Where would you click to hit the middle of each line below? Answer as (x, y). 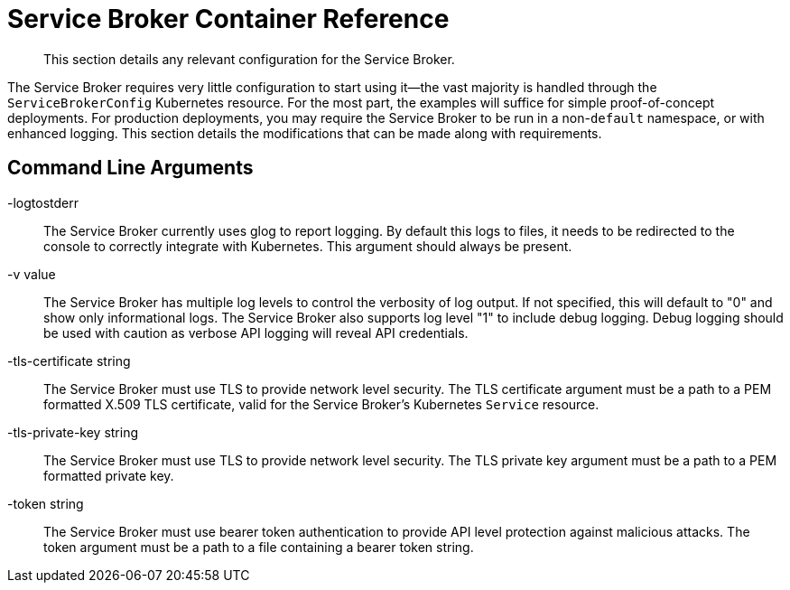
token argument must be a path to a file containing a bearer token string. (259, 547)
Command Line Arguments (130, 168)
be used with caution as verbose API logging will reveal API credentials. (256, 332)
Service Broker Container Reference (228, 19)
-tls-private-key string (73, 432)
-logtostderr (43, 202)
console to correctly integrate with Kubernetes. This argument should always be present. (308, 246)
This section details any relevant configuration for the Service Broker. (249, 59)
